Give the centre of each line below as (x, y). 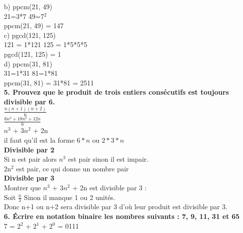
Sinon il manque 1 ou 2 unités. (70, 197)
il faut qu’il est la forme (39, 140)
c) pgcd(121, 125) (30, 35)
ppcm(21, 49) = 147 (34, 25)
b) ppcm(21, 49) (28, 6)
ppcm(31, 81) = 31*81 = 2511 (49, 82)
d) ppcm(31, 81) (28, 63)
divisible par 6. (29, 101)
